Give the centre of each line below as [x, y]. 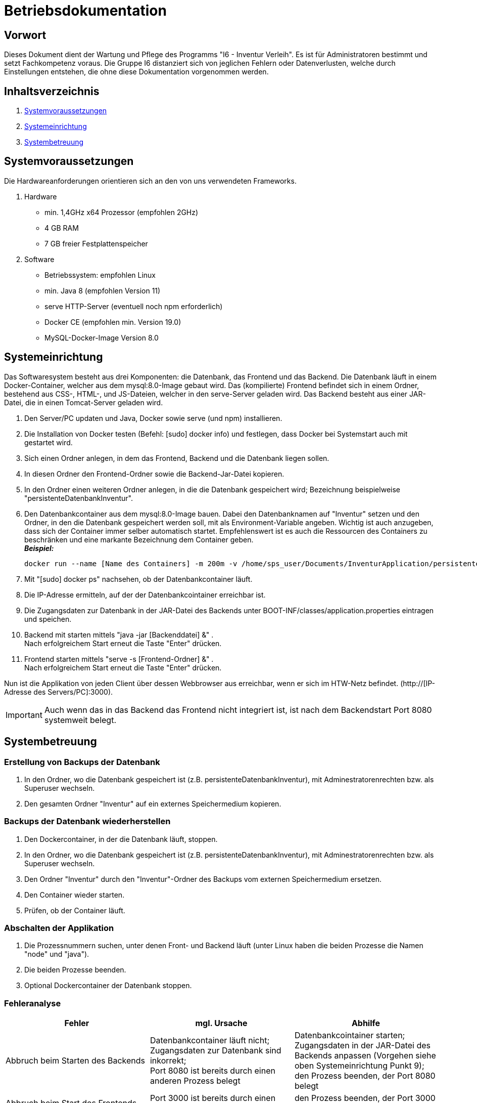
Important [24, 715]
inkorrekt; [168, 1061]
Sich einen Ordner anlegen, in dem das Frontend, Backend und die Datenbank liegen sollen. [177, 458]
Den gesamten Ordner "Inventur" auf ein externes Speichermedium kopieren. [153, 803]
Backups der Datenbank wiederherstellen [87, 821]
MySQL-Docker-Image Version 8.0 [102, 337]
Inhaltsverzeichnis [52, 91]
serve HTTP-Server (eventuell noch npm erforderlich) [134, 306]
